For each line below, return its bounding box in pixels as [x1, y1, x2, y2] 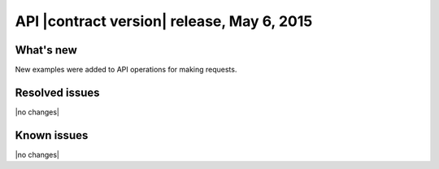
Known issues [15, 128, 89, 142]
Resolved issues [15, 85, 101, 99]
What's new [15, 43, 77, 57]
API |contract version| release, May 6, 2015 [15, 12, 313, 30]
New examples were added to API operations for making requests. [15, 65, 237, 75]
